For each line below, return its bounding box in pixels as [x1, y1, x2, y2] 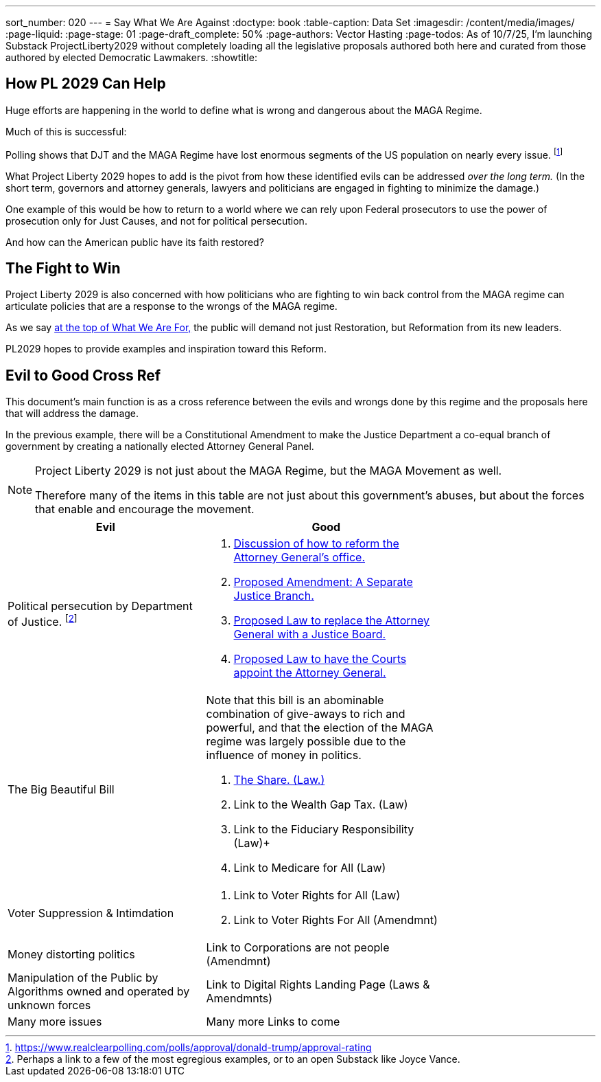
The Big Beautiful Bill [8, 782, 115, 797]
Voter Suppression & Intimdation [8, 906, 174, 921]
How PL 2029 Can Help [5, 75, 166, 93]
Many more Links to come [206, 1015, 340, 1029]
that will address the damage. [5, 407, 139, 420]
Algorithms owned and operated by [8, 984, 190, 999]
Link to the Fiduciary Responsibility [233, 822, 414, 837]
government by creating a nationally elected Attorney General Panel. [5, 440, 314, 453]
